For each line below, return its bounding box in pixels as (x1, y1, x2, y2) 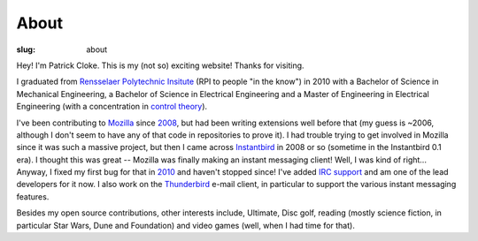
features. (16, 191, 50, 202)
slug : (16, 44, 35, 55)
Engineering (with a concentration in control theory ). (16, 102, 208, 112)
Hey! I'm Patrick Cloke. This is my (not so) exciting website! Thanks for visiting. (16, 60, 305, 71)
